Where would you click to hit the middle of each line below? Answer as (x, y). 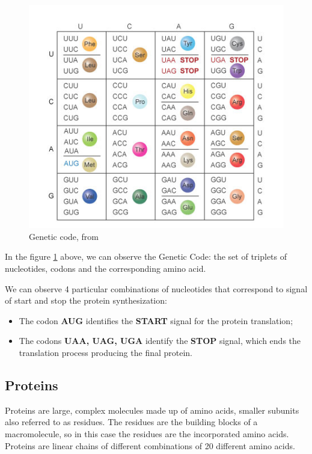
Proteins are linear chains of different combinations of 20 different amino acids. (150, 445)
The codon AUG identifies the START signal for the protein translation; (156, 320)
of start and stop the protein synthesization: (86, 300)
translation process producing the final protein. (106, 352)
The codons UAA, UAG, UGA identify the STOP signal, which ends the (160, 341)
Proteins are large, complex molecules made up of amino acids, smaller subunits (152, 410)
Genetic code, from (64, 236)
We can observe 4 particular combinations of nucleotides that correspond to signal (156, 288)
